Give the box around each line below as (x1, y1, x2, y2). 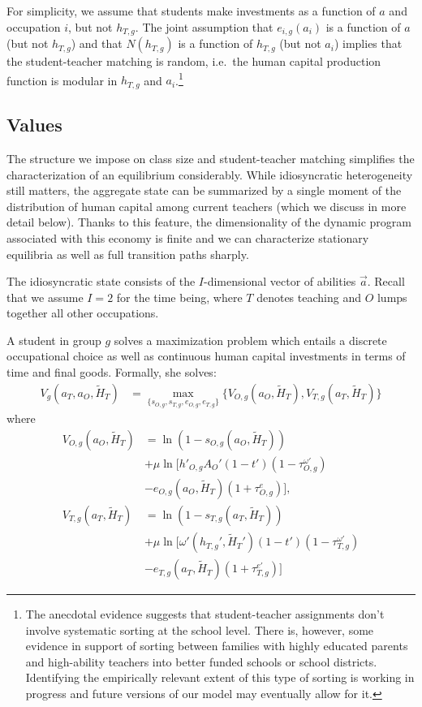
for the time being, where (116, 288, 243, 305)
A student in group (6, 331, 101, 348)
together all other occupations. (6, 304, 159, 321)
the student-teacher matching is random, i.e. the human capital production (6, 53, 381, 70)
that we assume (6, 288, 84, 305)
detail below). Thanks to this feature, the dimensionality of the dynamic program (6, 213, 411, 231)
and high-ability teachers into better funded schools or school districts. (25, 653, 377, 670)
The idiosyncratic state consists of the (6, 273, 196, 290)
